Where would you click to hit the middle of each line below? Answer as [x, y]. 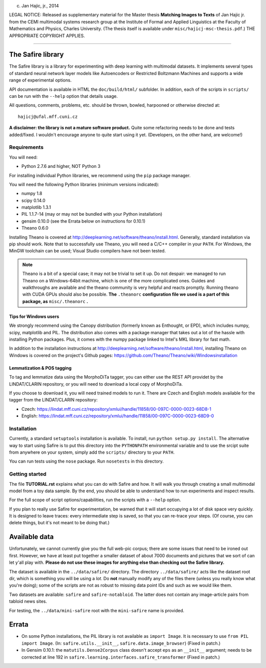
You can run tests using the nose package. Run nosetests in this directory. [86, 461]
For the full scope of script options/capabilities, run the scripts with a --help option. [95, 500]
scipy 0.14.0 [33, 200]
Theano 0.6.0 [35, 228]
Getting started [28, 474]
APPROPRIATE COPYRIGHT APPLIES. [47, 36]
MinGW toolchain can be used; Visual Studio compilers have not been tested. [87, 251]
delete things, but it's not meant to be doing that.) [59, 523]
